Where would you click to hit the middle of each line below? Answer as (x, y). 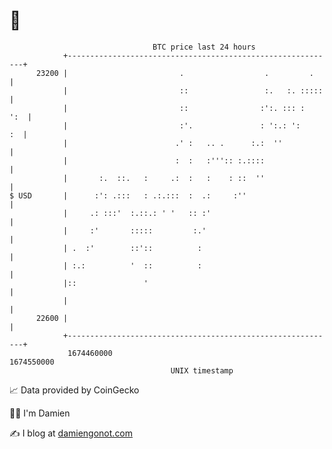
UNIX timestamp (202, 370)
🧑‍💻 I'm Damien (40, 413)
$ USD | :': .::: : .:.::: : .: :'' (128, 195)
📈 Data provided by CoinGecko (74, 390)
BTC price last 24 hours (204, 47)
